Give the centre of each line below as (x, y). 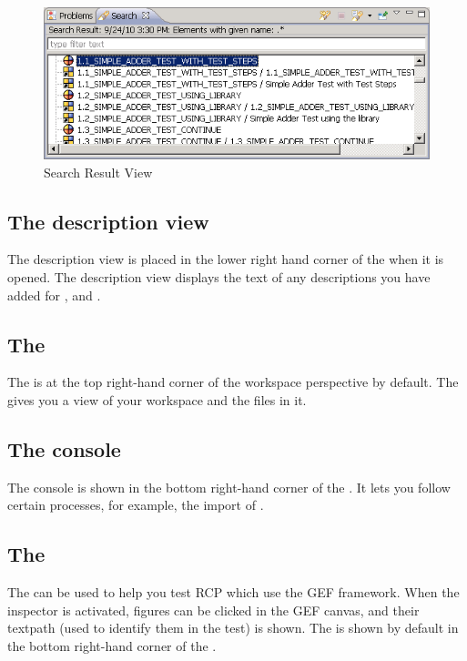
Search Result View (98, 172)
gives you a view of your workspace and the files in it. (157, 400)
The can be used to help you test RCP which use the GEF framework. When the (233, 592)
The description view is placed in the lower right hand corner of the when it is (226, 259)
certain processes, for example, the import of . (136, 505)
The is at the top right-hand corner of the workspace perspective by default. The (233, 382)
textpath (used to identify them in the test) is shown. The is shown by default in (233, 628)
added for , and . (54, 295)
